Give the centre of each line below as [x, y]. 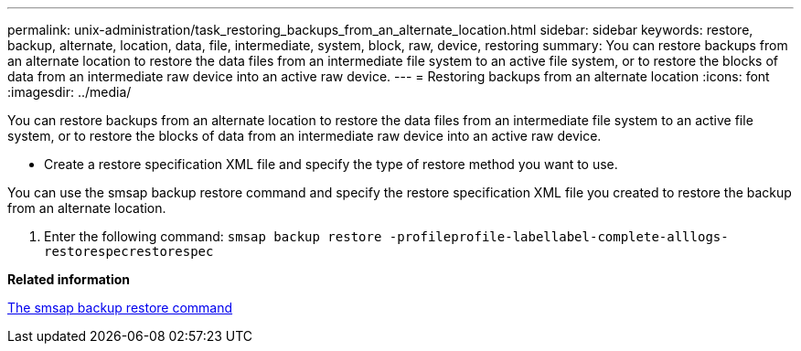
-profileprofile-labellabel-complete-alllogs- [559, 237]
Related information [69, 279]
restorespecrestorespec [129, 251]
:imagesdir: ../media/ [69, 92]
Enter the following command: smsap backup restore [213, 236]
